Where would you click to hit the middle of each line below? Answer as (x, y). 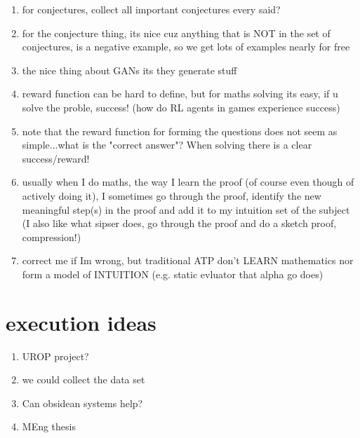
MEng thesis (49, 426)
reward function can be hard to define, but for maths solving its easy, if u (180, 94)
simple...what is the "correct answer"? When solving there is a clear (167, 145)
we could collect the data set (84, 379)
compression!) (52, 237)
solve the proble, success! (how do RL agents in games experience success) (181, 107)
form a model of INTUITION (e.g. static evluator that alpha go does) (173, 274)
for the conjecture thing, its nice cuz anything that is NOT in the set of (176, 33)
